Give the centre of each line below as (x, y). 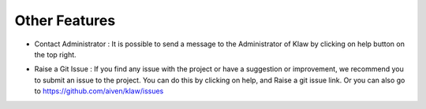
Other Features (65, 20)
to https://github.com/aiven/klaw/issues (99, 91)
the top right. (55, 54)
